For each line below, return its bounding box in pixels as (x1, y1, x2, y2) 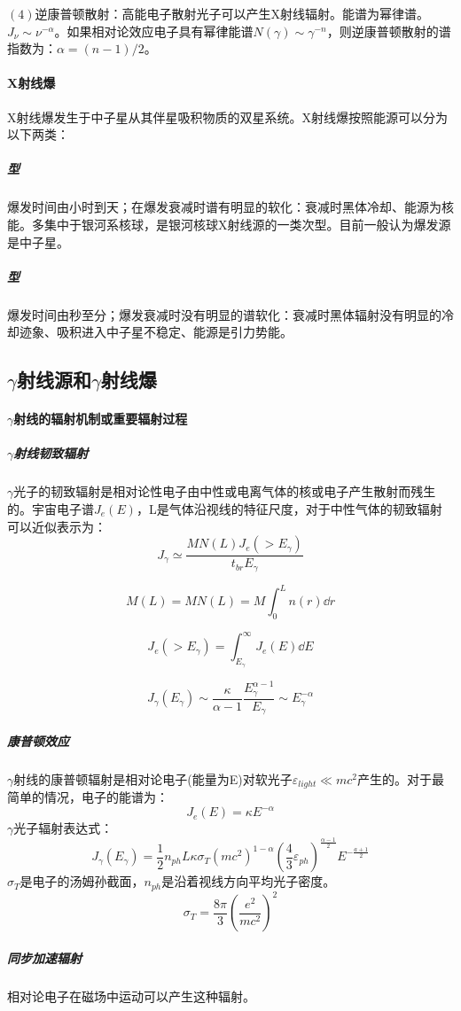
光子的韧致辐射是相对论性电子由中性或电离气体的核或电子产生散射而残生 (13, 482, 436, 501)
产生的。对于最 (357, 769, 445, 788)
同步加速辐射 (7, 948, 82, 967)
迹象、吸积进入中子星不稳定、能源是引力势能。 (19, 323, 293, 341)
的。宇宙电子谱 (7, 499, 94, 517)
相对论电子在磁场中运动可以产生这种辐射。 (7, 986, 255, 1005)
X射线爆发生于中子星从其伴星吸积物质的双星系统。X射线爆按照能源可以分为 (7, 107, 448, 126)
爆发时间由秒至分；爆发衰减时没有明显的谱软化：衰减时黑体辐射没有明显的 (7, 305, 441, 323)
